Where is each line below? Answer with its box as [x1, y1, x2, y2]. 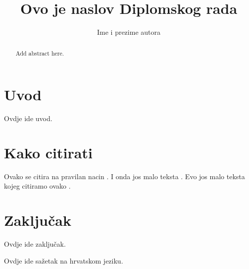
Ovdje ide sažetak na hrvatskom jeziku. [4, 255, 123, 266]
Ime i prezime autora [97, 27, 160, 37]
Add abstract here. [15, 49, 64, 57]
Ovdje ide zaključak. [4, 239, 66, 249]
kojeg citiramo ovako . [4, 181, 71, 191]
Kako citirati [4, 142, 93, 162]
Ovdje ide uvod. [4, 113, 52, 124]
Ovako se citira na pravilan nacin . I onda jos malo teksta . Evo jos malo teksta [4, 171, 245, 181]
